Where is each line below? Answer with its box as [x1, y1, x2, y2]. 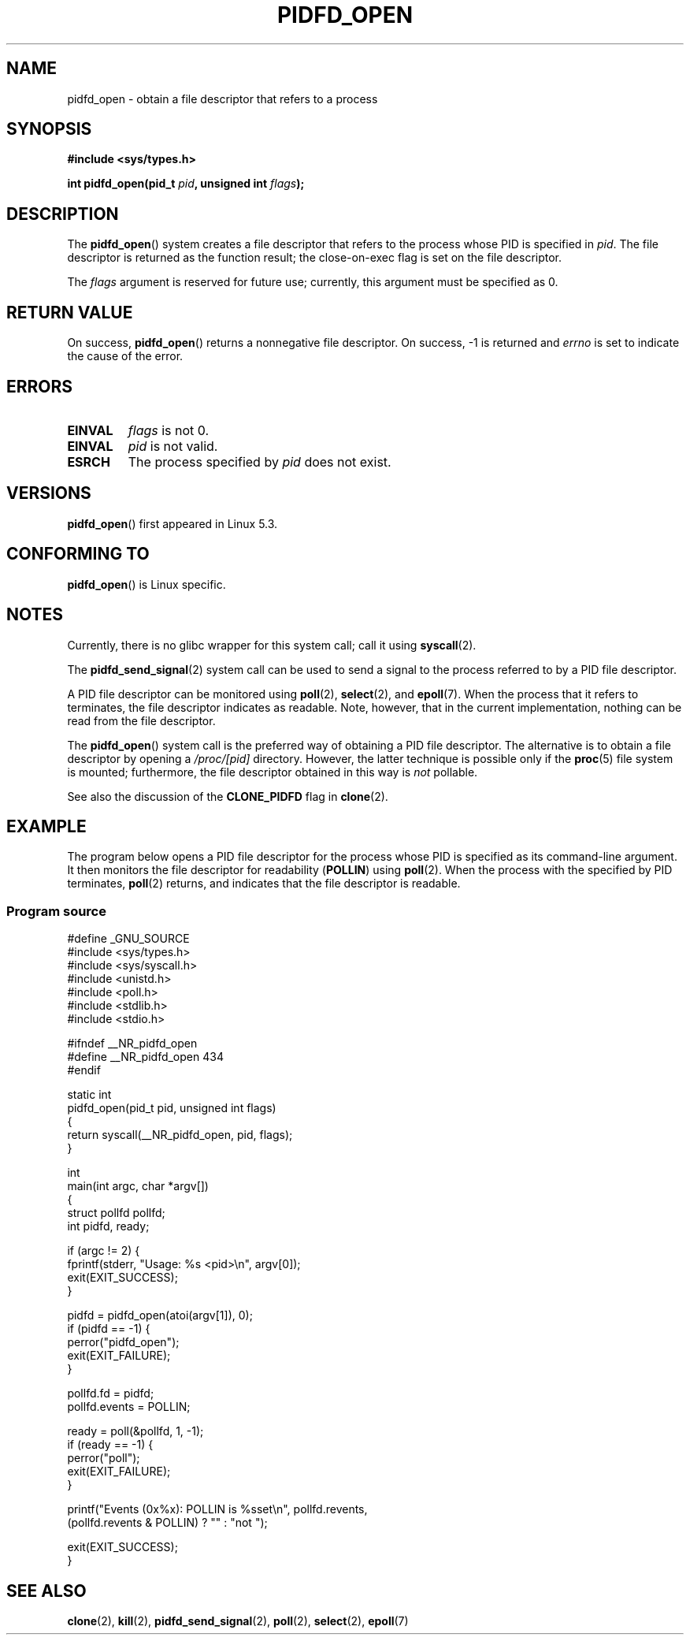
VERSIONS [6, 483, 91, 504]
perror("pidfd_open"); [67, 1335, 180, 1349]
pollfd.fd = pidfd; [67, 1386, 154, 1401]
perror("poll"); [67, 1451, 140, 1465]
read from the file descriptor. [67, 713, 216, 727]
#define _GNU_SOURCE [67, 932, 190, 946]
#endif [67, 1063, 101, 1077]
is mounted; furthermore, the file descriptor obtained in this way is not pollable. [67, 765, 478, 779]
